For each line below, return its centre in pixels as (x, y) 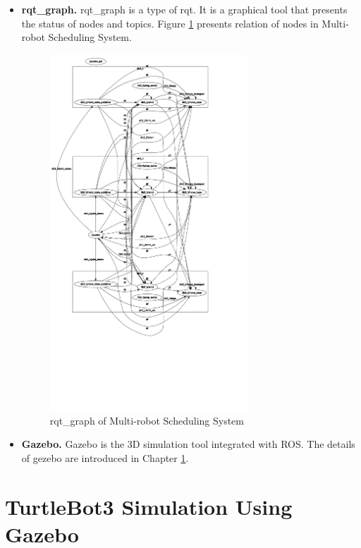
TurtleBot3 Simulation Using (149, 506)
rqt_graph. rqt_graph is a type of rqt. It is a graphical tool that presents (184, 9)
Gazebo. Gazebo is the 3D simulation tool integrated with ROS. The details (188, 444)
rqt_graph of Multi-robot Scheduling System (147, 420)
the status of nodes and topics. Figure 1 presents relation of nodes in (170, 23)
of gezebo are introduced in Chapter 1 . (105, 458)
